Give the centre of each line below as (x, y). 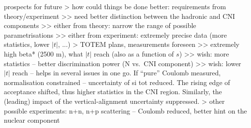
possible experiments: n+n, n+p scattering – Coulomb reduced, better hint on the (125, 110)
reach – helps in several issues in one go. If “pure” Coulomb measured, (117, 73)
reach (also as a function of (134, 53)
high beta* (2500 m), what (44, 53)
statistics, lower (27, 44)
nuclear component (32, 120)
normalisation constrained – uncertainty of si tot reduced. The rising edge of (117, 82)
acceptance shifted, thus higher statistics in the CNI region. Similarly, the (113, 92)
